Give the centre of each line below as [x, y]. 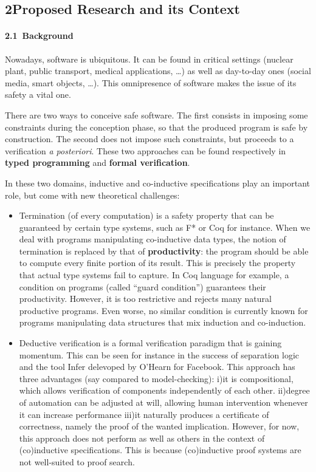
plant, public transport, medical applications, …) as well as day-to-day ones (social [158, 71]
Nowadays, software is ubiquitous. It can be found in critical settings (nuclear [149, 59]
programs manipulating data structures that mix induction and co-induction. [163, 322]
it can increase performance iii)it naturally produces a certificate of [144, 414]
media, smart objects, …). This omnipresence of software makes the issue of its [151, 82]
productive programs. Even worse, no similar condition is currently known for [163, 310]
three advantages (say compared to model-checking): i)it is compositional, [156, 378]
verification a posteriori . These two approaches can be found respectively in [146, 150]
